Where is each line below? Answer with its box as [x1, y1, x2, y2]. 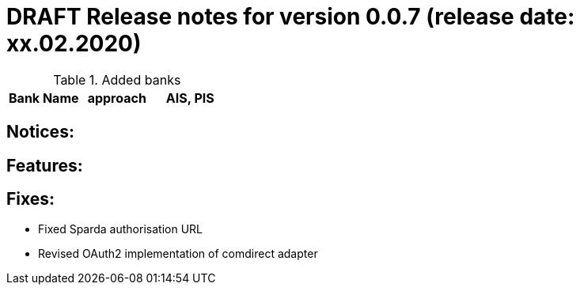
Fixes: [6, 189, 55, 210]
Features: [6, 155, 83, 176]
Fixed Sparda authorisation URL [38, 222, 203, 236]
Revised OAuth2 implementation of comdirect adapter [38, 247, 318, 261]
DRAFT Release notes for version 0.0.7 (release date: [6, 3, 575, 30]
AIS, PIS [165, 89, 214, 106]
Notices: [6, 122, 74, 142]
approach [87, 89, 146, 106]
